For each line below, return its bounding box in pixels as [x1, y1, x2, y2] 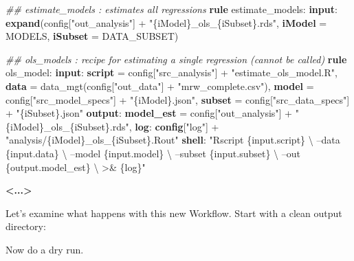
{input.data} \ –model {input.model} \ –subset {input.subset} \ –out [5, 146, 300, 160]
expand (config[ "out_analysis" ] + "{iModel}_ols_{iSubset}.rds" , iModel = [5, 15, 327, 30]
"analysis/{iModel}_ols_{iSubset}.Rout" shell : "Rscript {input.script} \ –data [5, 133, 340, 147]
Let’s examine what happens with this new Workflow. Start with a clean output [5, 205, 342, 220]
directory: [5, 219, 46, 234]
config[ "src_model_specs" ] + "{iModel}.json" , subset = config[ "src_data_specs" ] [5, 92, 350, 106]
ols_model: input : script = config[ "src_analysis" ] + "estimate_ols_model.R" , [5, 65, 338, 80]
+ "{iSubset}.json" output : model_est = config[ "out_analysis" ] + [5, 106, 293, 120]
